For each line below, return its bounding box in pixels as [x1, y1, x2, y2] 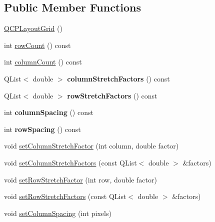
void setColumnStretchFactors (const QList [4, 157, 137, 167]
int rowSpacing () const [4, 123, 81, 134]
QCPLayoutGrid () [4, 23, 62, 33]
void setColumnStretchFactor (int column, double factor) [4, 140, 179, 151]
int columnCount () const [4, 56, 82, 67]
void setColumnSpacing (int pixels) [4, 207, 111, 218]
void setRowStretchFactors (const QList [4, 191, 126, 201]
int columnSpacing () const [4, 107, 93, 117]
